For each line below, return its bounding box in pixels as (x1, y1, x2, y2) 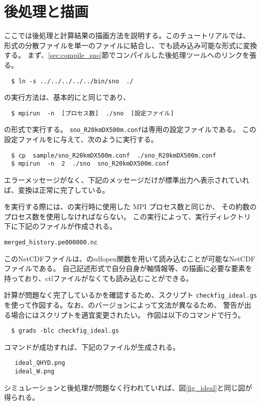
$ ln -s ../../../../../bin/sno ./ (11, 77, 134, 85)
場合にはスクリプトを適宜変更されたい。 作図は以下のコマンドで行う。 (11, 309, 245, 320)
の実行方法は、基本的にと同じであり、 (4, 92, 130, 102)
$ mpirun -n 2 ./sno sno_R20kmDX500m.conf (11, 160, 170, 168)
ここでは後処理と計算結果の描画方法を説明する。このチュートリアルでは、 (4, 30, 250, 41)
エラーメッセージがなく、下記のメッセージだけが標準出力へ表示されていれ (4, 174, 249, 185)
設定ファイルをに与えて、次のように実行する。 (4, 134, 158, 145)
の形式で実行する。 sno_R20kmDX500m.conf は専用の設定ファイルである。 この (4, 124, 256, 134)
